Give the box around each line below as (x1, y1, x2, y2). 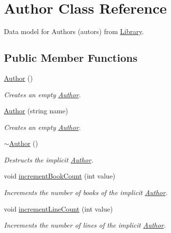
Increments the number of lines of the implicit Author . (4, 220, 166, 230)
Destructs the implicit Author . (4, 154, 94, 164)
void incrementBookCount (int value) (4, 171, 115, 181)
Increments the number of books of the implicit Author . (4, 187, 168, 197)
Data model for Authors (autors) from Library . (4, 26, 144, 36)
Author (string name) (4, 106, 68, 116)
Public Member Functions (4, 50, 137, 65)
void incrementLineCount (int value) (4, 203, 113, 214)
